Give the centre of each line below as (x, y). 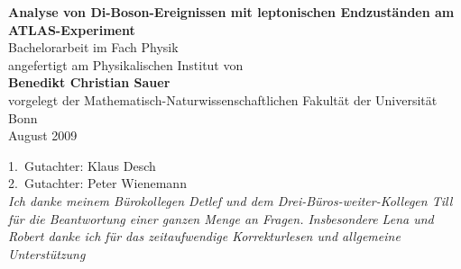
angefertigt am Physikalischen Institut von (126, 64)
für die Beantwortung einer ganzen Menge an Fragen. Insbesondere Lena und (221, 218)
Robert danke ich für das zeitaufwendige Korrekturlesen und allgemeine (204, 236)
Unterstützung (47, 253)
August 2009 (43, 135)
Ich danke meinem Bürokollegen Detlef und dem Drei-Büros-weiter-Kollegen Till (230, 200)
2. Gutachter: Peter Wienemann (97, 183)
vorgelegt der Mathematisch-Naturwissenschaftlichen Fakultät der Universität (223, 99)
